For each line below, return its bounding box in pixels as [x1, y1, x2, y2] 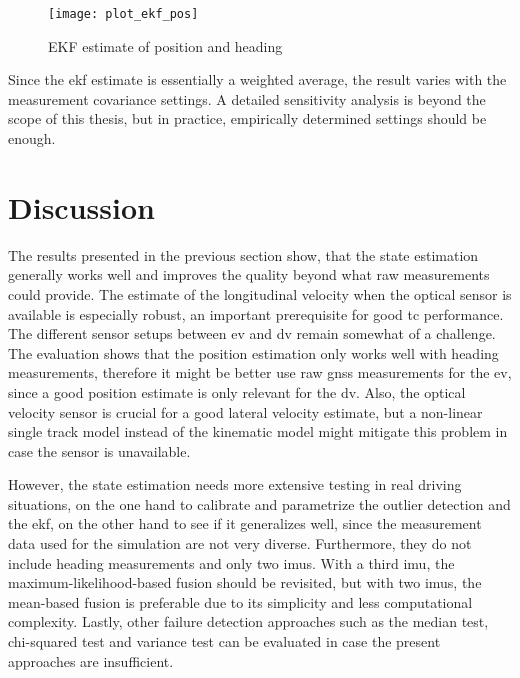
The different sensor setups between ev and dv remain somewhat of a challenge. [8, 323, 496, 344]
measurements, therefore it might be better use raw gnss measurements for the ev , [8, 362, 512, 383]
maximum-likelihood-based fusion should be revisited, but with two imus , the [8, 572, 482, 593]
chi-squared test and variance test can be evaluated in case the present [8, 631, 441, 652]
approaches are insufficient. [8, 650, 174, 671]
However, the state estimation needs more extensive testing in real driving [8, 474, 462, 495]
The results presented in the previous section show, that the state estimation [8, 244, 479, 265]
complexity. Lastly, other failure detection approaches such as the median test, [8, 611, 489, 632]
